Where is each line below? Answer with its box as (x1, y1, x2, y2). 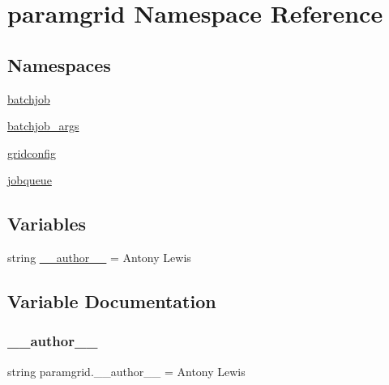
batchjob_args (7, 117, 79, 134)
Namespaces (7, 52, 111, 77)
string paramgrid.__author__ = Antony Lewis (7, 362, 246, 379)
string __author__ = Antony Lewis (7, 249, 191, 266)
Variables (7, 211, 87, 236)
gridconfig (7, 144, 56, 161)
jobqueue (7, 171, 52, 188)
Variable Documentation (7, 289, 216, 314)
